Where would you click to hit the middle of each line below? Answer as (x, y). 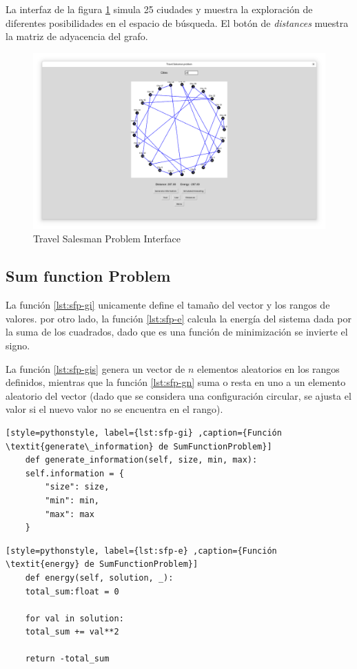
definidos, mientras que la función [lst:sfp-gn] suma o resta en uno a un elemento (176, 382)
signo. (18, 346)
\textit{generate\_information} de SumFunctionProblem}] (139, 446)
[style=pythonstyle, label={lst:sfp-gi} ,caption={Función (144, 433)
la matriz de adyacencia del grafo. (77, 36)
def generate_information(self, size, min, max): (141, 460)
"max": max (70, 514)
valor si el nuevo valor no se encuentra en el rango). (114, 409)
